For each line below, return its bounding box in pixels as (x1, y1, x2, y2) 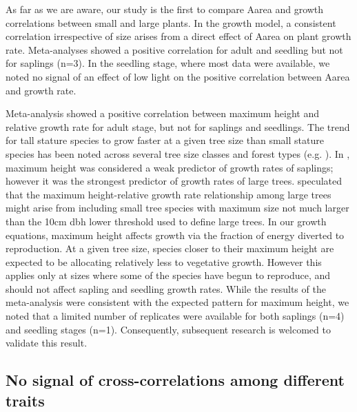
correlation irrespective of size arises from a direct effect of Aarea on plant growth (6, 29, 351, 43)
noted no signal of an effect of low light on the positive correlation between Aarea (6, 69, 350, 83)
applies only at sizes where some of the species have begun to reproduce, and (6, 268, 331, 282)
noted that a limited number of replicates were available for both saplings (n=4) (6, 309, 345, 323)
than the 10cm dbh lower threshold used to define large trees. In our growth (6, 214, 327, 228)
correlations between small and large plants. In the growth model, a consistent (6, 15, 336, 30)
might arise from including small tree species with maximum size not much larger (6, 200, 349, 215)
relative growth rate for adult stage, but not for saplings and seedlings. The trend (6, 119, 350, 134)
